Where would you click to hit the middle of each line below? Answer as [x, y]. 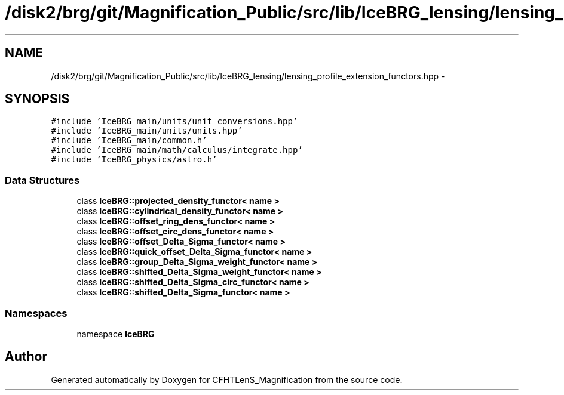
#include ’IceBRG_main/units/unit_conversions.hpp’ [174, 121]
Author [26, 357]
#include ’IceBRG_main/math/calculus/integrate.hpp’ [177, 150]
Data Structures [42, 180]
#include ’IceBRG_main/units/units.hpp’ [147, 131]
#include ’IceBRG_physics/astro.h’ [134, 160]
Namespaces [36, 313]
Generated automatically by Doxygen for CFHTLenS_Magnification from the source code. [227, 379]
